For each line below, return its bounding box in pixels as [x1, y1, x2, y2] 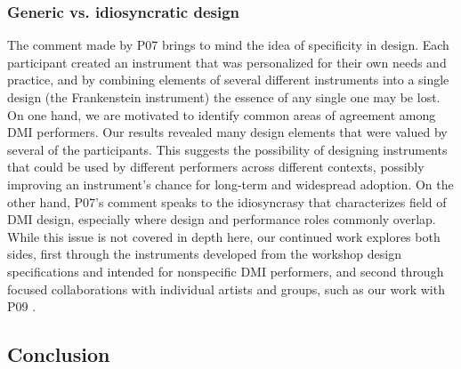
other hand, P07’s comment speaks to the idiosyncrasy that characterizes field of [7, 192, 447, 211]
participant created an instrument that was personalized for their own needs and [7, 52, 447, 71]
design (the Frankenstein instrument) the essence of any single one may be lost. [7, 88, 441, 106]
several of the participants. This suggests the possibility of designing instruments [7, 140, 448, 158]
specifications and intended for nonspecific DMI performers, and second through [7, 261, 444, 280]
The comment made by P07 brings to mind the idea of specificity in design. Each [7, 36, 449, 54]
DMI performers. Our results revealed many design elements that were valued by [7, 123, 448, 141]
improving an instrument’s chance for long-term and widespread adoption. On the [7, 174, 454, 193]
